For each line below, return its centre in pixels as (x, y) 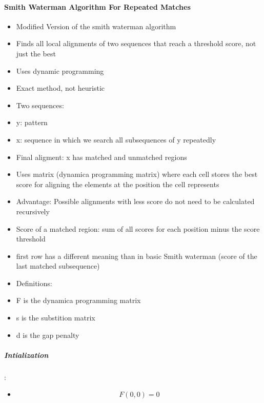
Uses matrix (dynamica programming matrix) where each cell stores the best (137, 174)
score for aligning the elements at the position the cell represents (118, 184)
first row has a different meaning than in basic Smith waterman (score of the (137, 256)
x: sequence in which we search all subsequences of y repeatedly (116, 139)
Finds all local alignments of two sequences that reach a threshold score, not (136, 43)
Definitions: (34, 283)
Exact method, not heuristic (60, 88)
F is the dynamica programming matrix (78, 300)
